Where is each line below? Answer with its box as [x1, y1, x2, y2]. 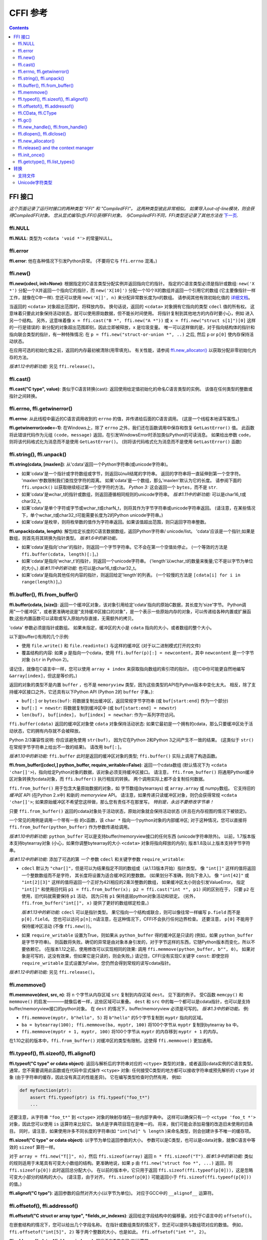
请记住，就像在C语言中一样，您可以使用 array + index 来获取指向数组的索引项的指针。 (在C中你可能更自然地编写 [9, 666, 245, 672]
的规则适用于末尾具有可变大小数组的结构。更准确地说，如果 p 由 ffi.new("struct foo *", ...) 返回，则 [9, 1160, 233, 1166]
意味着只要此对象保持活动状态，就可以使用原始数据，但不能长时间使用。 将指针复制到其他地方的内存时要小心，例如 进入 [9, 310, 254, 316]
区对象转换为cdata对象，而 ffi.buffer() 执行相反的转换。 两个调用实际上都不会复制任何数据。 [9, 776, 207, 782]
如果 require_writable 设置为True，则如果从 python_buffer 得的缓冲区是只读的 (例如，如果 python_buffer [21, 932, 253, 938]
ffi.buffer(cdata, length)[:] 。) [21, 551, 99, 557]
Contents [9, 25, 29, 31]
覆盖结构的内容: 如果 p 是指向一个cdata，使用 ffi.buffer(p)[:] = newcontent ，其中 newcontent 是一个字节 [21, 650, 254, 656]
